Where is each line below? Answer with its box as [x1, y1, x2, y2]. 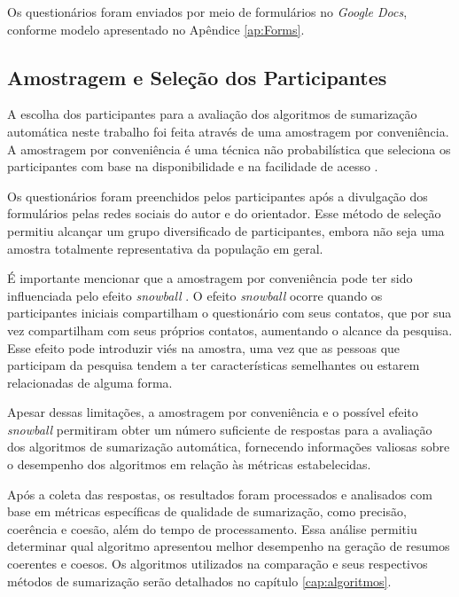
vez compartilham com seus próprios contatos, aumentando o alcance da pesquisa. [7, 320, 453, 339]
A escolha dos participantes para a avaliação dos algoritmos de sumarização [7, 105, 417, 123]
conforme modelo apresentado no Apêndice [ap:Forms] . [7, 20, 305, 38]
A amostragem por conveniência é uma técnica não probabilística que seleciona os [7, 139, 451, 158]
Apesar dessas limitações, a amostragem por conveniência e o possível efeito [7, 403, 418, 421]
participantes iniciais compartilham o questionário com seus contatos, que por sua [7, 303, 452, 322]
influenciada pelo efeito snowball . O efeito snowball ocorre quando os [7, 286, 383, 304]
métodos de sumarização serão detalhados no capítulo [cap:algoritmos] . [7, 571, 392, 590]
